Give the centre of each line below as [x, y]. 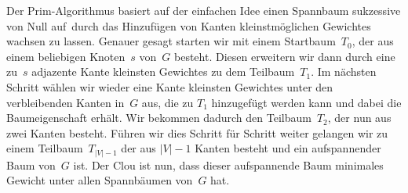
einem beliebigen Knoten [66, 56]
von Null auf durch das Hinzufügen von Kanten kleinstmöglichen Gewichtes [189, 25]
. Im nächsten [344, 71]
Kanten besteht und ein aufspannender [288, 148]
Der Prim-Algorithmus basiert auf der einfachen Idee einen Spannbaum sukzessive [204, 10]
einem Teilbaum [45, 148]
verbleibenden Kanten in [66, 102]
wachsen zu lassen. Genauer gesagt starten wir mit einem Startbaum [171, 41]
